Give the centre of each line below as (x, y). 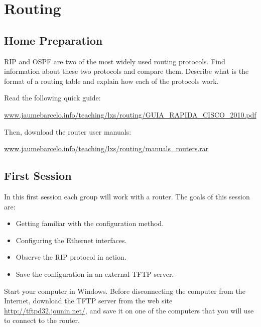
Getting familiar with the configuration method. (90, 223)
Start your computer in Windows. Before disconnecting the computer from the (125, 291)
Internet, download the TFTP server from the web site (88, 301)
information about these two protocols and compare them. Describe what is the (126, 71)
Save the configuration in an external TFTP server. (95, 274)
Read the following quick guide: (52, 98)
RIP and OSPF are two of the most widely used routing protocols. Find (115, 61)
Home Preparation (53, 40)
